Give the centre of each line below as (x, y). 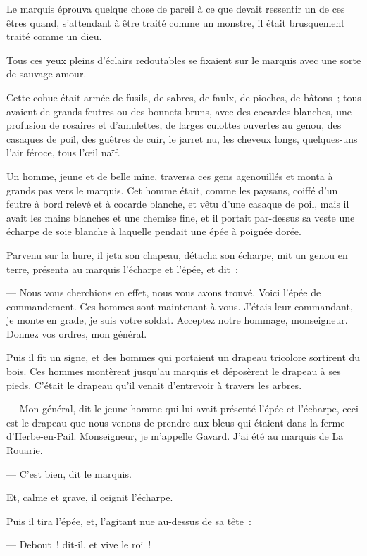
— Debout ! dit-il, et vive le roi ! (79, 544)
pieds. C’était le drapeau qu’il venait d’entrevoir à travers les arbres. (154, 385)
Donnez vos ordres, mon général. (77, 333)
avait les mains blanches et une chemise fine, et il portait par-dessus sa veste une (181, 217)
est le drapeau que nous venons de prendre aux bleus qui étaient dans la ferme (176, 422)
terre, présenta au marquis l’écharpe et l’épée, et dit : (122, 268)
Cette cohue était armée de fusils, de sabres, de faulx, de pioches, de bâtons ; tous (184, 97)
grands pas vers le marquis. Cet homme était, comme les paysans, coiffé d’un (172, 190)
